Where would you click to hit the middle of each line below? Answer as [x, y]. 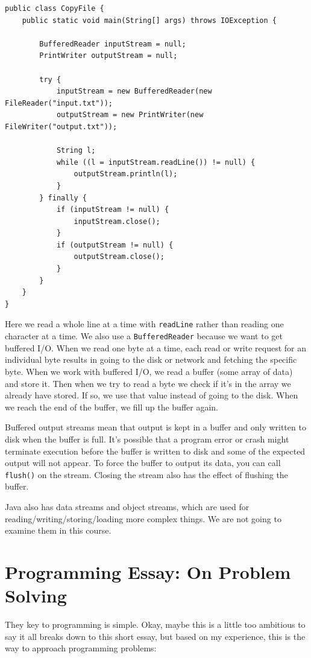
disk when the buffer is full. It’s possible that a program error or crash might [147, 439]
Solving [36, 596]
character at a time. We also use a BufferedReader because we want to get [144, 336]
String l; [76, 151]
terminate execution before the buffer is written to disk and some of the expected [155, 451]
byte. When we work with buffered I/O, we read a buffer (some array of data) [149, 371]
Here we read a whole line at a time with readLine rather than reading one [144, 324]
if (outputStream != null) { [115, 245]
